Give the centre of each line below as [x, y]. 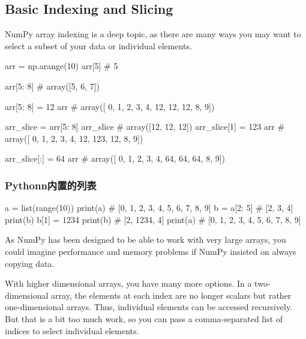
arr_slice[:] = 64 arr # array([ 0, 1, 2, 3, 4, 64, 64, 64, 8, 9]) [115, 158]
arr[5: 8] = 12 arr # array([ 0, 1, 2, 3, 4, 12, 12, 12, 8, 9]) [110, 106]
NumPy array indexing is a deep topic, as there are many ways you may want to [153, 34]
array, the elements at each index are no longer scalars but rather [171, 295]
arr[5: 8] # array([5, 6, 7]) [52, 86]
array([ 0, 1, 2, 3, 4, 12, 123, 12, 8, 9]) [74, 138]
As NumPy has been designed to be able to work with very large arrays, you [145, 240]
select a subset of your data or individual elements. [98, 45]
